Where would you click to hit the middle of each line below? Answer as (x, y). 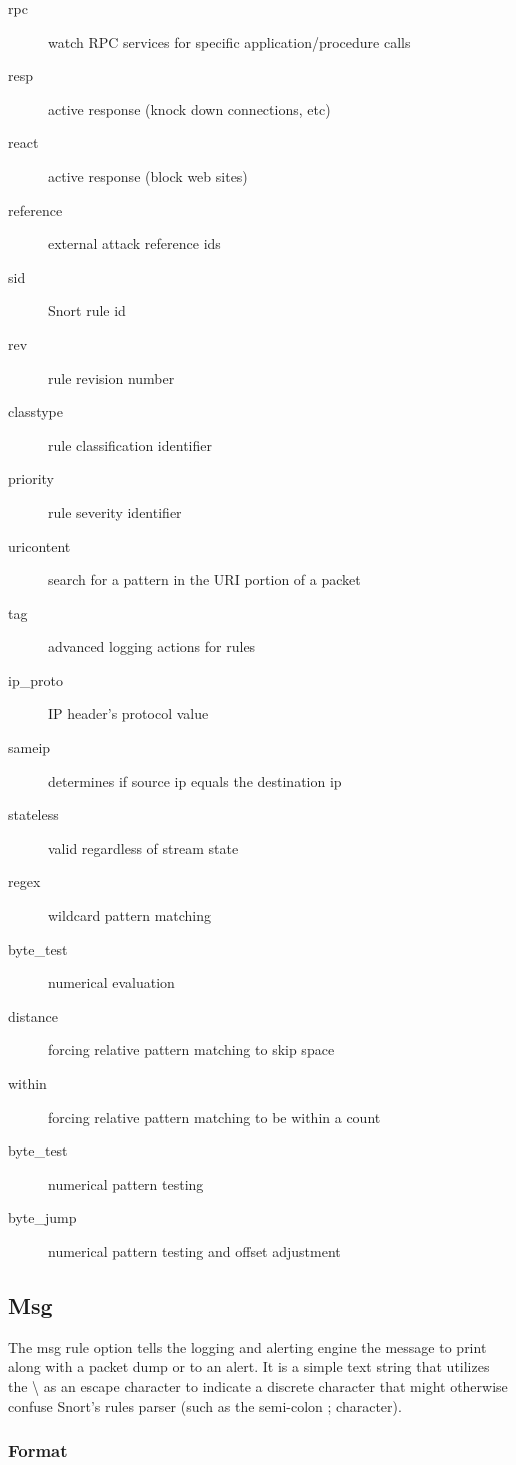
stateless (33, 814)
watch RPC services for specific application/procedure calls (229, 41)
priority (31, 478)
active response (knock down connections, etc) (189, 108)
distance (33, 1015)
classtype (35, 411)
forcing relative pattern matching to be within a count (214, 1116)
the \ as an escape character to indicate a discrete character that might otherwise (258, 1385)
